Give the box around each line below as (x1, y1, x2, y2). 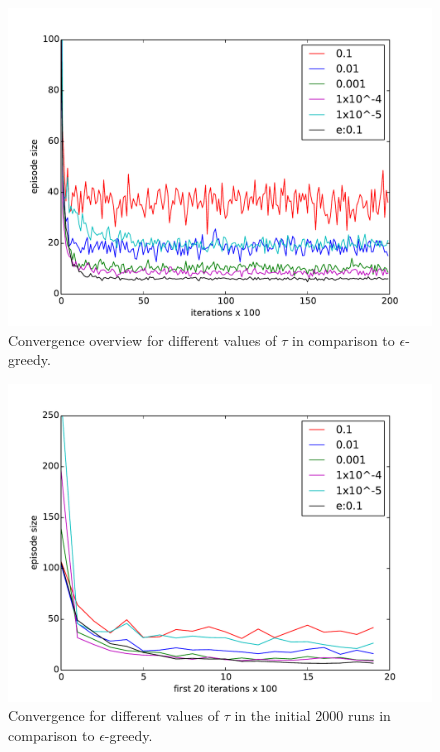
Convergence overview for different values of (8, 329, 277, 350)
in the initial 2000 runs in (234, 705, 391, 726)
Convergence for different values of (8, 705, 219, 726)
